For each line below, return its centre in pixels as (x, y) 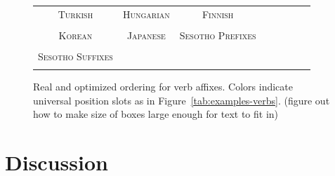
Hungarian (146, 14)
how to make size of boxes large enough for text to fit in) (156, 114)
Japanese (146, 35)
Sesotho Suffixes (75, 56)
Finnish (218, 14)
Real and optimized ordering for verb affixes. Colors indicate (163, 87)
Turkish (75, 14)
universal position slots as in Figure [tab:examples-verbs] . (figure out (182, 100)
